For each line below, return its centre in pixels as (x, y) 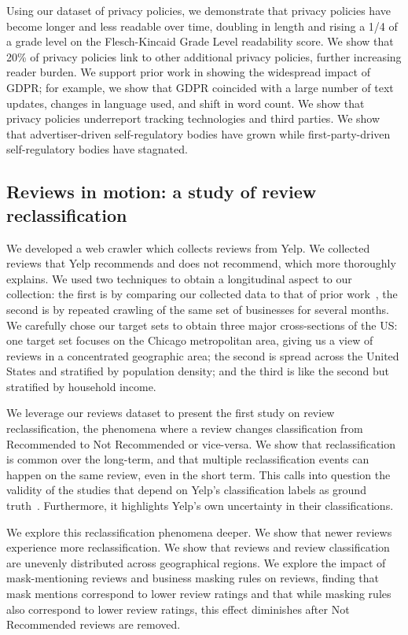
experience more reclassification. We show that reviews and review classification (198, 547)
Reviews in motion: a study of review (162, 192)
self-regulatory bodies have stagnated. (97, 149)
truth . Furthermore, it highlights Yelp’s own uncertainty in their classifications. (200, 506)
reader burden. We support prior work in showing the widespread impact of (188, 72)
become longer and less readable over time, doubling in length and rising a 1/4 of (202, 26)
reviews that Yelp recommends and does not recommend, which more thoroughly (201, 263)
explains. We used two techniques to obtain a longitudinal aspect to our (179, 278)
